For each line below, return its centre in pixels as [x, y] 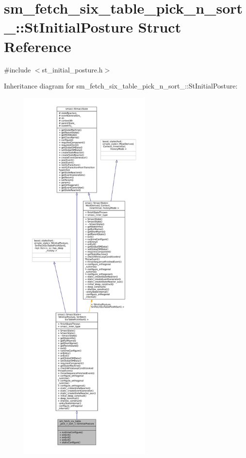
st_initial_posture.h [72, 69]
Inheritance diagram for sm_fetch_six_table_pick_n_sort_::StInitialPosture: [121, 86]
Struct [160, 27]
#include [17, 69]
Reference [38, 46]
